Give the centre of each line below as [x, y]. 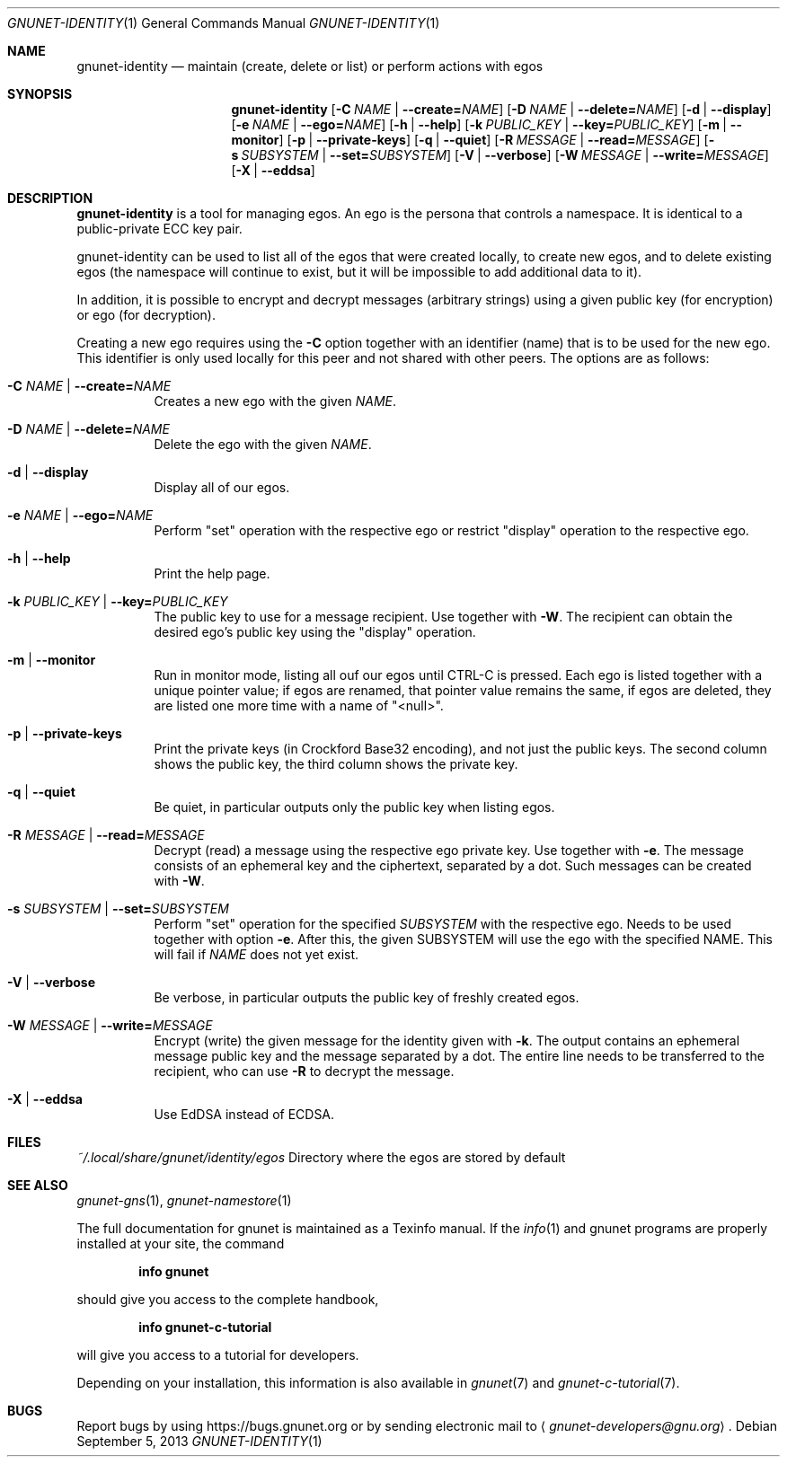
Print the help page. [212, 573]
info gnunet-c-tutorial [205, 1327]
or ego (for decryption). [146, 315]
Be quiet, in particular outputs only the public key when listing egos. [354, 807]
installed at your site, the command [181, 1244]
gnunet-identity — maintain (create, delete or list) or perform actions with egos [310, 66]
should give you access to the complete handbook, [228, 1299]
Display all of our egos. [222, 487]
